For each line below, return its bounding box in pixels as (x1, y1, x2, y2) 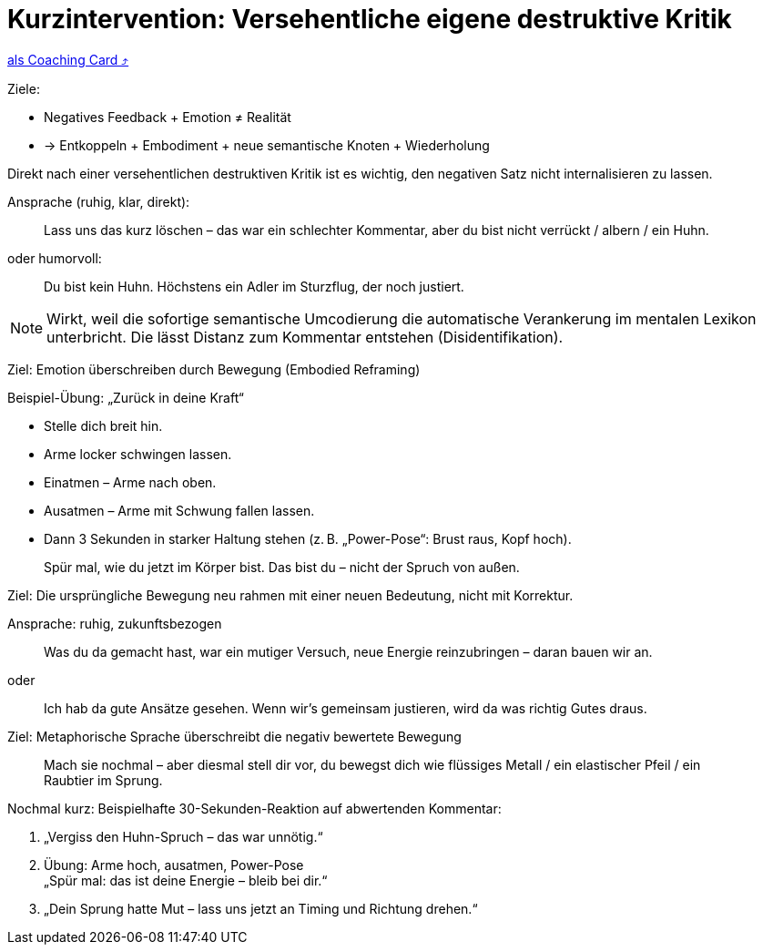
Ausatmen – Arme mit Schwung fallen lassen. (44, 502, 315, 518)
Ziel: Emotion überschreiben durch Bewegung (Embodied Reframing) (7, 361, 421, 377)
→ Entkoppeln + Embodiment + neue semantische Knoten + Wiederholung (44, 137, 490, 153)
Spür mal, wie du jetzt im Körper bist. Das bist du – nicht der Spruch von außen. (44, 558, 520, 575)
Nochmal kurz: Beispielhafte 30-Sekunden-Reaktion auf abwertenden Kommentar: (7, 800, 502, 816)
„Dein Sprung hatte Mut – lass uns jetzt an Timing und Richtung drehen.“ (44, 900, 478, 916)
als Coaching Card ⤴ (7, 51, 129, 67)
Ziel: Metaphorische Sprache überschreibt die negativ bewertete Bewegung (7, 728, 462, 744)
